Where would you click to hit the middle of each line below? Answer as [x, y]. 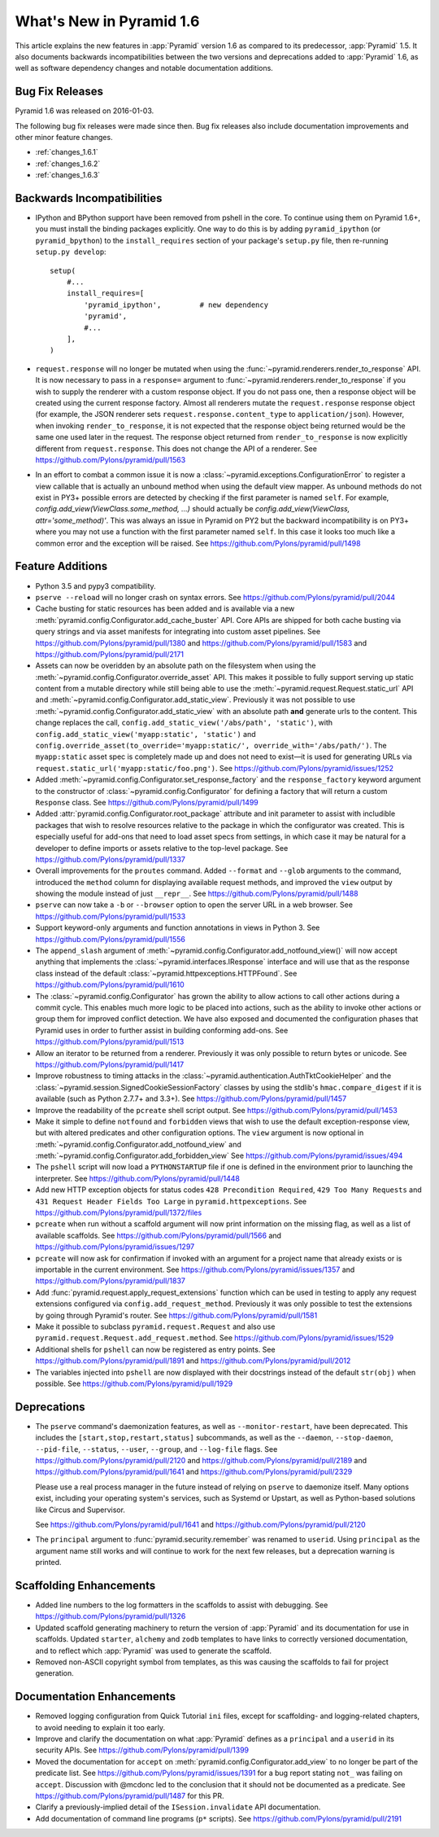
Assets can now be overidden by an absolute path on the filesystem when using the [176, 666]
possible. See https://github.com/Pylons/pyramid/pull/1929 [134, 1383]
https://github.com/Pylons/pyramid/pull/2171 [110, 654]
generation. [54, 1673]
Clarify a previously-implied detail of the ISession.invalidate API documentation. [178, 1807]
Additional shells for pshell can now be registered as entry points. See [155, 1349]
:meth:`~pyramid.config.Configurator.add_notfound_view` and [138, 1144]
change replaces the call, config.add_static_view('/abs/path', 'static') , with [184, 723]
